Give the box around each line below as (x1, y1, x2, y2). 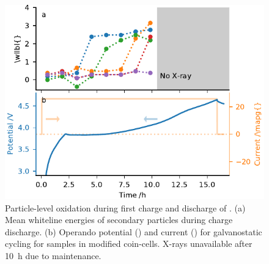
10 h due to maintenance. (5, 249, 101, 262)
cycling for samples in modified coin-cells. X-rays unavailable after (5, 237, 252, 250)
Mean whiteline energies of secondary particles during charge (5, 213, 233, 226)
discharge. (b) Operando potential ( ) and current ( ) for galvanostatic (5, 225, 262, 238)
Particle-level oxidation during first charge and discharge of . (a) (5, 201, 246, 214)
